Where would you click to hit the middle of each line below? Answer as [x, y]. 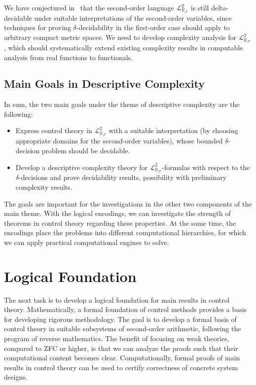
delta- [220, 7]
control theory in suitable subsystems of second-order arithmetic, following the [123, 329]
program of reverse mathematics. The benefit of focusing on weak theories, [117, 338]
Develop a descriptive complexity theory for [81, 167]
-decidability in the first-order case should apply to [153, 27]
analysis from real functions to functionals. [68, 57]
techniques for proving [37, 27]
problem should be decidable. [86, 150]
